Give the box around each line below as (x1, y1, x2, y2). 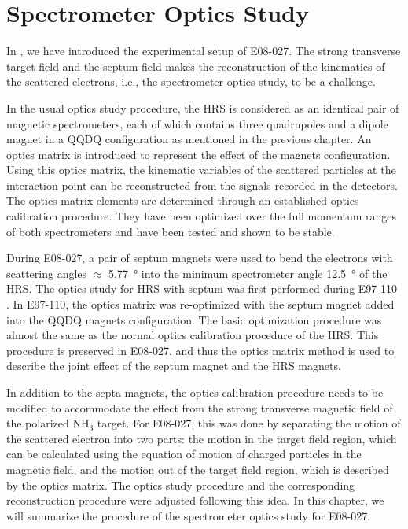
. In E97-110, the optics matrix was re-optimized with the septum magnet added (6, 296, 395, 313)
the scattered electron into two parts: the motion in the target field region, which (6, 430, 397, 446)
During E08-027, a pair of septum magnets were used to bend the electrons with (6, 250, 393, 266)
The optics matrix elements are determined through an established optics (6, 192, 359, 209)
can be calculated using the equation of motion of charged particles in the (6, 446, 362, 462)
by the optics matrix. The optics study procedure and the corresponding (6, 476, 355, 493)
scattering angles (6, 264, 87, 281)
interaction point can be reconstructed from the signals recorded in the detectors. (6, 176, 398, 193)
